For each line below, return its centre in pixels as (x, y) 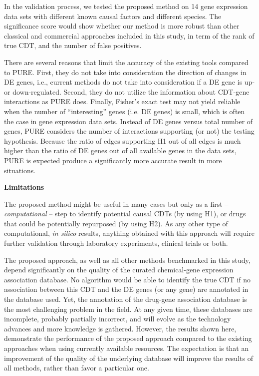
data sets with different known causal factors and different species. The (113, 16)
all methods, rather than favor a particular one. (77, 368)
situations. (20, 170)
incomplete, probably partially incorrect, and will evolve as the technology (118, 319)
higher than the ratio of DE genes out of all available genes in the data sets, (120, 150)
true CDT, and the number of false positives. (73, 45)
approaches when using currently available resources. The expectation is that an (127, 348)
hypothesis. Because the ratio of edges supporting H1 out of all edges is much (123, 140)
